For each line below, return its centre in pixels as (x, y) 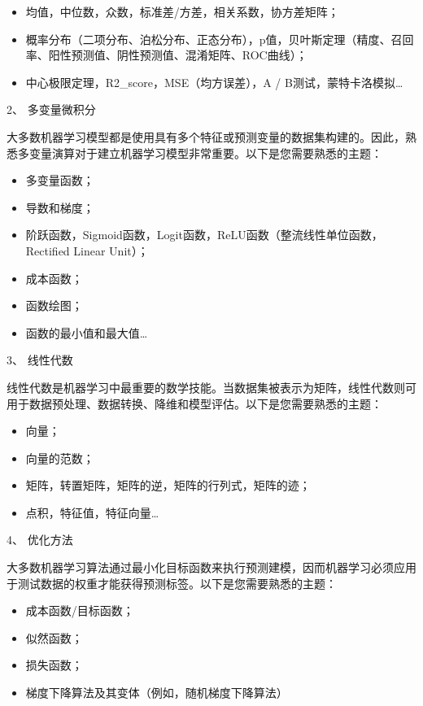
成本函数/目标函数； (80, 610)
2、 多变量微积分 (51, 109)
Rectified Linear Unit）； (87, 250)
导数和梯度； (60, 207)
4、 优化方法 (40, 540)
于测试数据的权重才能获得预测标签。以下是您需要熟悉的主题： (172, 583)
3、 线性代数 (40, 360)
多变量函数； (60, 180)
